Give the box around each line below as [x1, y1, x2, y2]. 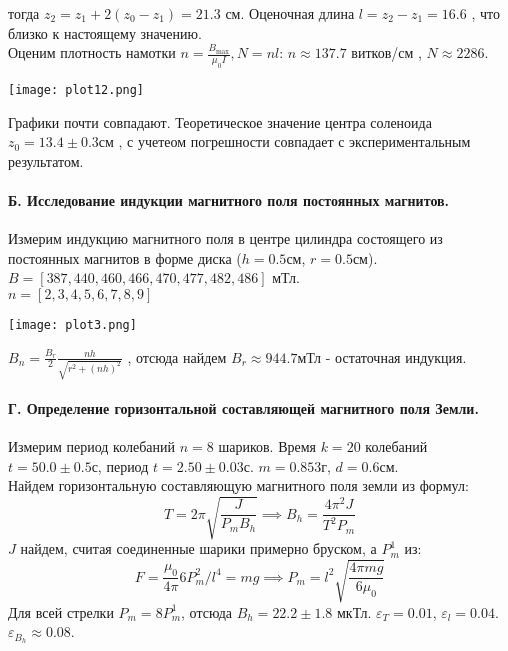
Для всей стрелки [8, 601, 114, 622]
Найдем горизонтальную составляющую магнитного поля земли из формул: [8, 475, 469, 496]
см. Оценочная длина [225, 3, 355, 23]
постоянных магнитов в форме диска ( [8, 247, 242, 268]
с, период [91, 455, 149, 476]
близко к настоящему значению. [8, 22, 202, 43]
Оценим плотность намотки [8, 42, 176, 63]
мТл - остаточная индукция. [297, 346, 467, 367]
